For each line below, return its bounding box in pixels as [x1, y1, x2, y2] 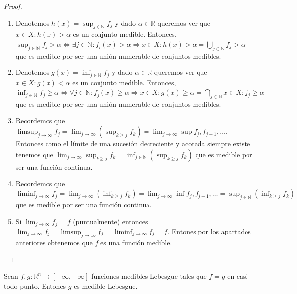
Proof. [4, 1, 22, 11]
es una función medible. [100, 237, 172, 247]
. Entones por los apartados [167, 226, 251, 236]
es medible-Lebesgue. [74, 280, 138, 291]
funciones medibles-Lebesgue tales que [91, 271, 207, 281]
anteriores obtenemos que [15, 237, 93, 247]
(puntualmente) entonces [73, 216, 148, 226]
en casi [227, 271, 248, 281]
